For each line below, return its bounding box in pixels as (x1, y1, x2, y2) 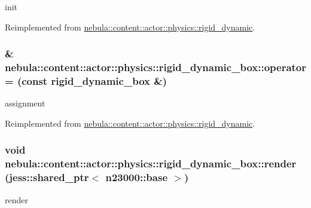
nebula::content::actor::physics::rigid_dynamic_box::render (5, 156, 297, 171)
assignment (5, 97, 45, 109)
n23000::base (105, 170, 168, 185)
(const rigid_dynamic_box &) (17, 73, 167, 88)
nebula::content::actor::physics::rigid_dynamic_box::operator (5, 60, 307, 75)
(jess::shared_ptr (5, 170, 89, 185)
